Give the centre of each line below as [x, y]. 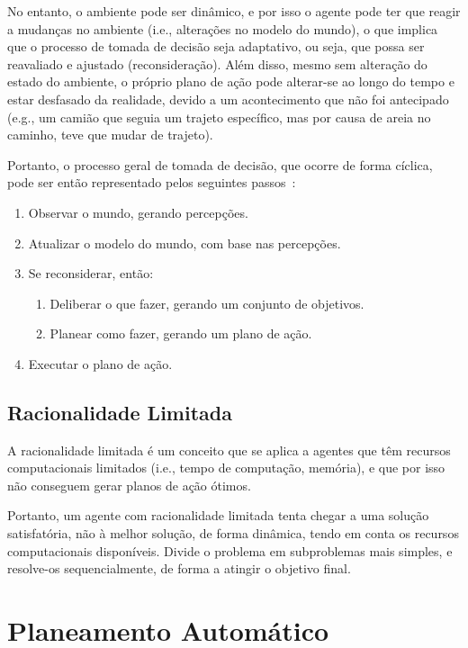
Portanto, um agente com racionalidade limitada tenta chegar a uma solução [218, 515]
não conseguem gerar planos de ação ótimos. [129, 485]
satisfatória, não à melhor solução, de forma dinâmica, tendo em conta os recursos [233, 533]
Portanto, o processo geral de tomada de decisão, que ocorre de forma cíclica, [220, 164]
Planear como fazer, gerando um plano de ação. [181, 333]
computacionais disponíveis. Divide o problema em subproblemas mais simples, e [230, 550]
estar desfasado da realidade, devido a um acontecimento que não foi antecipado [228, 99]
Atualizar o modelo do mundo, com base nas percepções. [184, 243]
